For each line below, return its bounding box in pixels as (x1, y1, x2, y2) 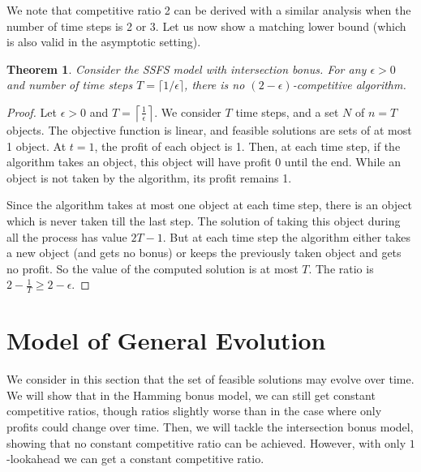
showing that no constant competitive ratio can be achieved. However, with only (6, 434, 406, 451)
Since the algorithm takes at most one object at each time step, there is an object (6, 196, 413, 213)
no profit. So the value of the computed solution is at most (6, 260, 299, 277)
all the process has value (6, 228, 127, 245)
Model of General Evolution (6, 324, 326, 357)
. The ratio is (308, 260, 374, 277)
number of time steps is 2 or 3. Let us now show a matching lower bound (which (6, 17, 406, 34)
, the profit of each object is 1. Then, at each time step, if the (94, 137, 401, 154)
